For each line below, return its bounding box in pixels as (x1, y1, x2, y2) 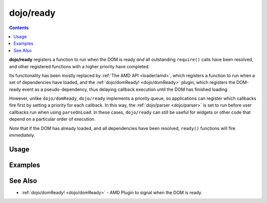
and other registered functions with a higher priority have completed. (9, 63, 150, 69)
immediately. (9, 132, 36, 138)
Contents (9, 25, 29, 31)
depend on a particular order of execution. (9, 116, 96, 122)
